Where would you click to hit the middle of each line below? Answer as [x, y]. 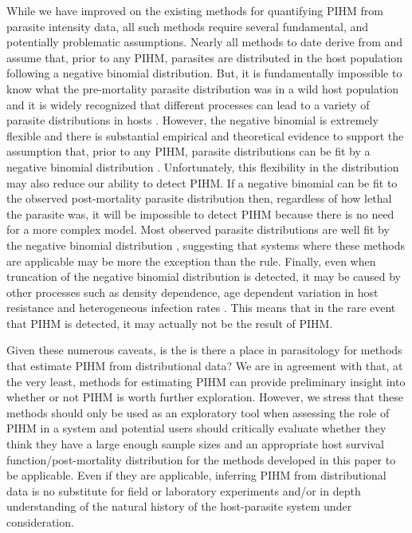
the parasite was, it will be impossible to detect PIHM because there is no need [200, 213]
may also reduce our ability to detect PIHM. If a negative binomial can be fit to [202, 182]
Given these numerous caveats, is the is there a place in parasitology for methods [204, 350]
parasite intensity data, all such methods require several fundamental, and [188, 26]
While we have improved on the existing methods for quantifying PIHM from [195, 10]
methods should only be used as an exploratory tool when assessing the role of [198, 412]
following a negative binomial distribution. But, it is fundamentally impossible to [204, 73]
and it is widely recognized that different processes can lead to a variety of [188, 104]
